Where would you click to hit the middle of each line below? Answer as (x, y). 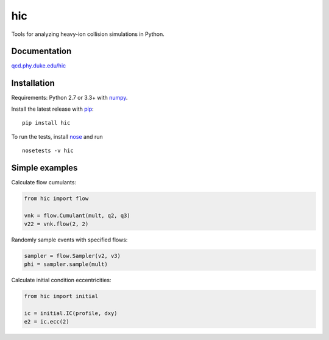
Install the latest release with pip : (52, 109)
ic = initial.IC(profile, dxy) (71, 314)
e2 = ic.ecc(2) (47, 322)
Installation (33, 83)
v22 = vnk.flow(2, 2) (56, 224)
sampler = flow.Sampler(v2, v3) (73, 256)
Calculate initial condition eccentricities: (61, 280)
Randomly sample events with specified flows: (69, 240)
